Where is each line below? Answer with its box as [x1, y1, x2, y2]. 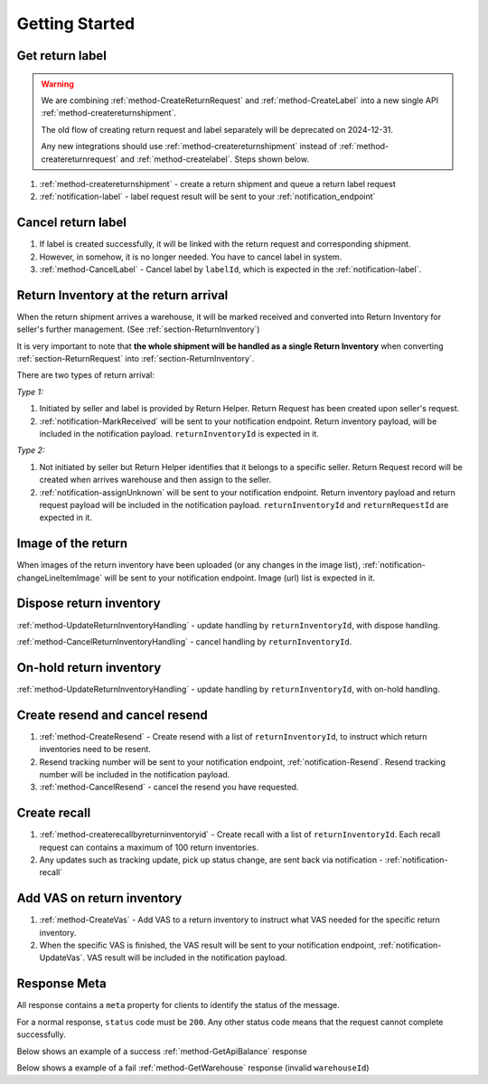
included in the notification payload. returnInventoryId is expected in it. [39, 429, 320, 439]
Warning [41, 78, 74, 90]
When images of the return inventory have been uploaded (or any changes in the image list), [16, 560, 361, 570]
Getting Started [16, 14, 136, 33]
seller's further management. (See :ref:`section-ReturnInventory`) [16, 324, 260, 335]
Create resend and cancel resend [16, 707, 208, 722]
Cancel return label [16, 215, 127, 231]
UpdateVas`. [39, 952, 86, 963]
